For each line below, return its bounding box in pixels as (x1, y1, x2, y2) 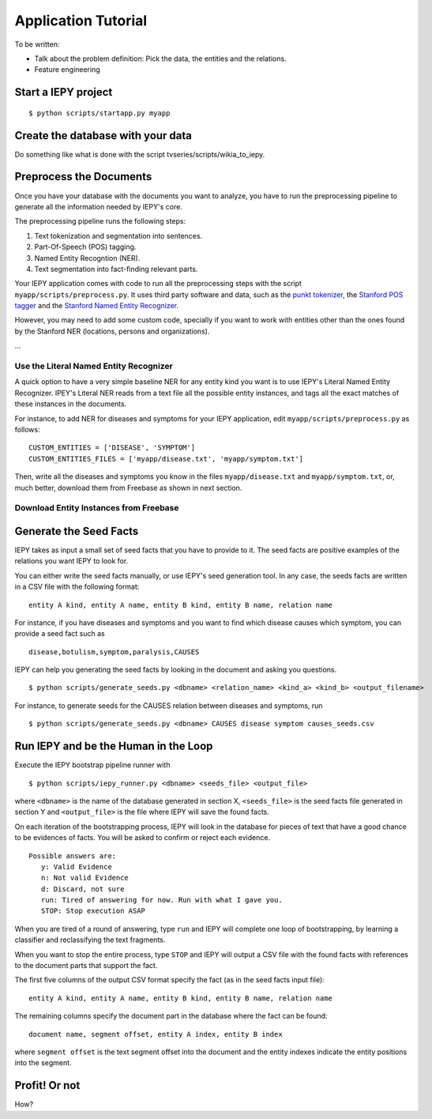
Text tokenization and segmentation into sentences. (34, 231, 203, 240)
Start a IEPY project (14, 85, 113, 99)
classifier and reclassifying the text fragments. (14, 935, 166, 944)
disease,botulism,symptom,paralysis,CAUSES (28, 647, 200, 656)
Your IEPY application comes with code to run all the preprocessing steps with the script (14, 279, 302, 288)
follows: (14, 424, 40, 434)
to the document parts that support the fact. (14, 961, 158, 970)
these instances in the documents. (14, 399, 127, 409)
